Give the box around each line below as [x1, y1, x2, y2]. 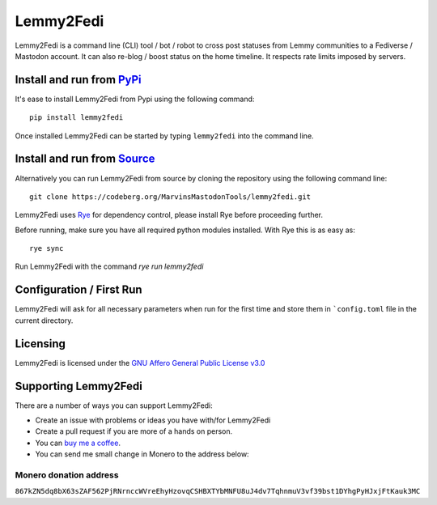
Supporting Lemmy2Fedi [15, 379, 143, 393]
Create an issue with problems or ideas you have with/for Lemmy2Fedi [35, 415, 271, 425]
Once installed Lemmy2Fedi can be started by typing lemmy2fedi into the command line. [15, 130, 315, 141]
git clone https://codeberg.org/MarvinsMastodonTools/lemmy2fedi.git [29, 192, 312, 202]
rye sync [29, 244, 64, 253]
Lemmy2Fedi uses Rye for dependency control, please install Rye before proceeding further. [15, 210, 324, 220]
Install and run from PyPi [15, 73, 142, 87]
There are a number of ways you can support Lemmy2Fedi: [15, 401, 214, 410]
